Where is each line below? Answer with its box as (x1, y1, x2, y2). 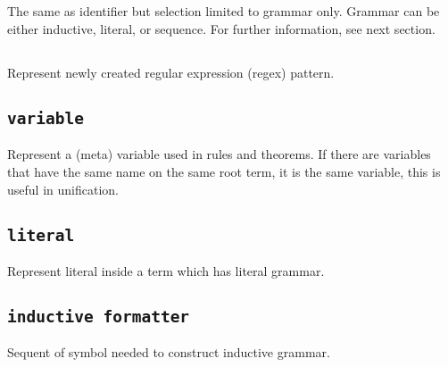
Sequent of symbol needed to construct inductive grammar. (7, 343, 330, 362)
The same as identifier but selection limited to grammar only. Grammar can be (7, 2, 440, 21)
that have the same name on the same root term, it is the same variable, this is (7, 162, 441, 180)
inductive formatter (7, 306, 190, 326)
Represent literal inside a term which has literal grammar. (7, 261, 325, 279)
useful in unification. (7, 179, 119, 198)
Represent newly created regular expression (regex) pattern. (7, 63, 335, 81)
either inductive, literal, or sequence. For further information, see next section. (7, 19, 436, 38)
